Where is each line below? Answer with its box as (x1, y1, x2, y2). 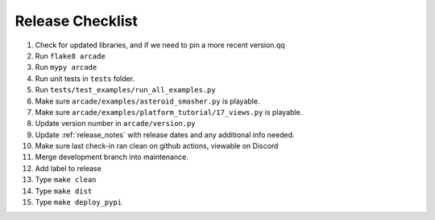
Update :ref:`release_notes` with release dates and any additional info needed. (35, 129, 295, 140)
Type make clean (35, 175, 97, 185)
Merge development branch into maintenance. (35, 153, 188, 162)
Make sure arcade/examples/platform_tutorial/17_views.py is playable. (35, 107, 303, 116)
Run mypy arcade (35, 63, 97, 72)
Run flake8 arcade (35, 51, 106, 60)
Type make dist (35, 185, 93, 196)
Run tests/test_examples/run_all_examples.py (35, 85, 217, 95)
